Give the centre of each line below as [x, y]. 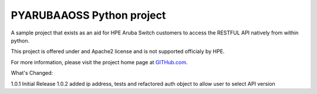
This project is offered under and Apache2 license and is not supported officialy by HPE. [118, 51]
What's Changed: [32, 73]
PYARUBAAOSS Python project [88, 15]
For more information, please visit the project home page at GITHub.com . [99, 62]
